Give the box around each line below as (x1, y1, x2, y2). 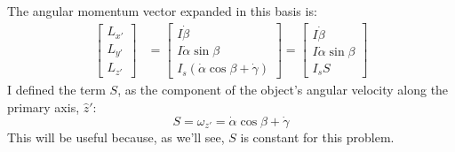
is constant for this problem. (240, 127, 395, 146)
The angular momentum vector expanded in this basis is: (7, 2, 317, 19)
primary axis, (7, 97, 80, 116)
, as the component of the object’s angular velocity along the (117, 80, 449, 99)
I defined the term (7, 80, 106, 99)
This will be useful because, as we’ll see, (7, 127, 225, 146)
